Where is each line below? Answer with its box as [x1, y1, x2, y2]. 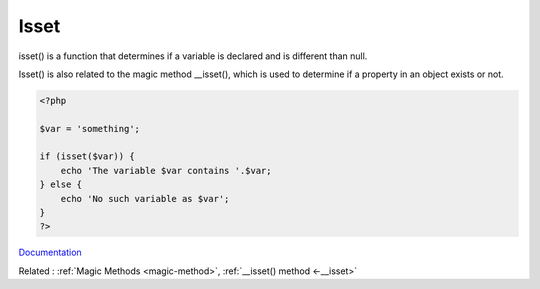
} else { [39, 179, 83, 190]
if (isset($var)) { [39, 151, 135, 162]
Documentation [18, 246, 82, 259]
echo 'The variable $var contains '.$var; [60, 165, 272, 176]
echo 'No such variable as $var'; [60, 193, 230, 204]
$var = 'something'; [39, 123, 140, 134]
